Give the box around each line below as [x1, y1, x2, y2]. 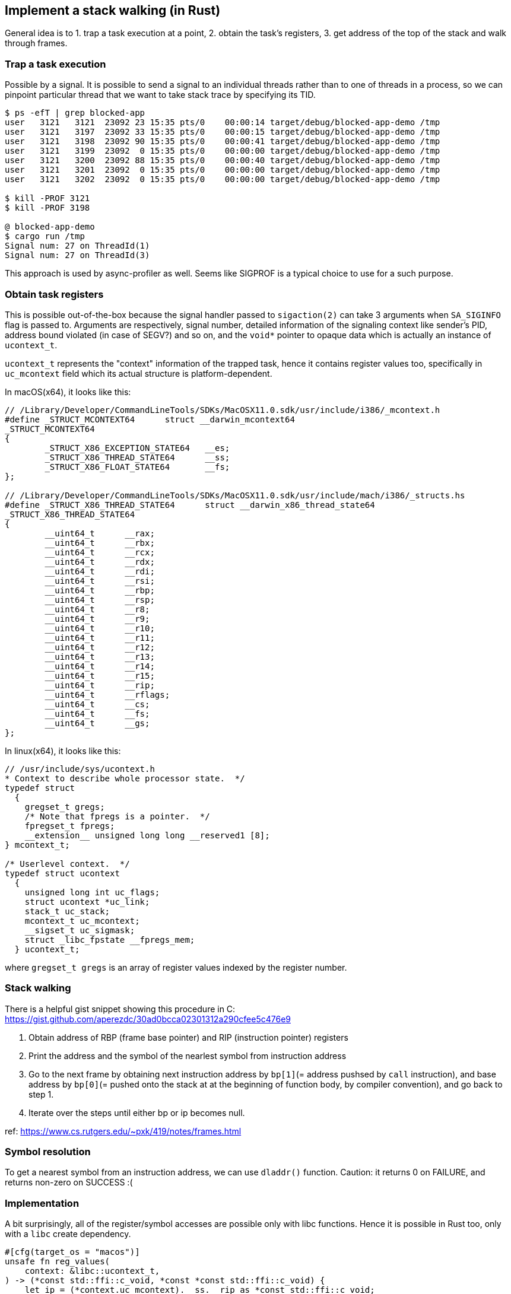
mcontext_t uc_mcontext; [24, 915, 140, 926]
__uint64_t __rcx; [45, 547, 155, 557]
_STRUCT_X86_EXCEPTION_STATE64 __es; [45, 443, 230, 453]
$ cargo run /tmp [5, 231, 85, 241]
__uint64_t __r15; [45, 670, 155, 681]
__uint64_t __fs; [45, 708, 150, 718]
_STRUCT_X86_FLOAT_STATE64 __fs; [45, 462, 230, 472]
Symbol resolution [5, 1146, 91, 1158]
